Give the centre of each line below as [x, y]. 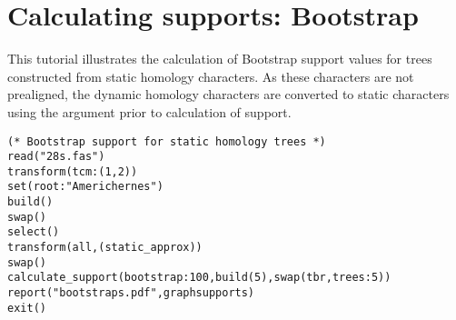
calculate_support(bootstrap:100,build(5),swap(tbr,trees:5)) [199, 278]
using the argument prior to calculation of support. [149, 111]
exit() [27, 308]
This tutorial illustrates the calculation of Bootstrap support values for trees [220, 59]
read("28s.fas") [56, 157]
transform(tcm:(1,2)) [73, 171]
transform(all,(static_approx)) [105, 248]
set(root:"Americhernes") [85, 187]
